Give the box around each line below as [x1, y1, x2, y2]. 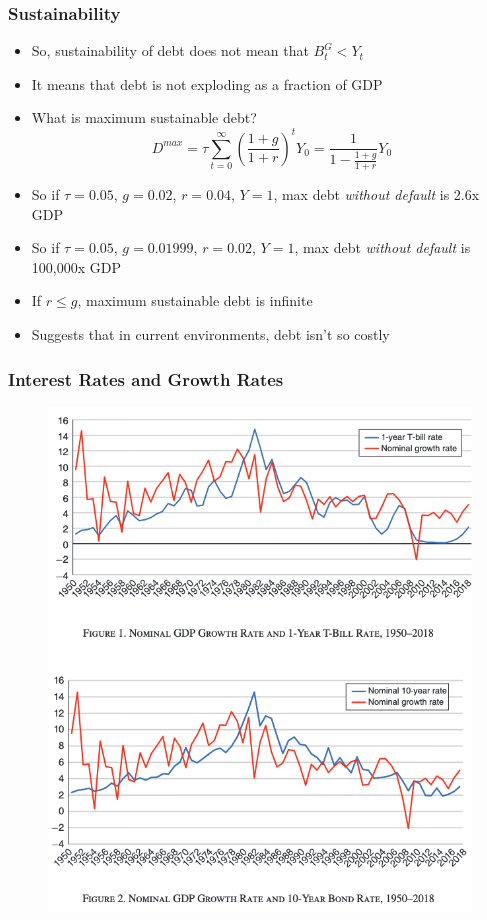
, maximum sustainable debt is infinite [77, 290, 313, 311]
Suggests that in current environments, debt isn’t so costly [31, 324, 390, 345]
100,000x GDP [31, 256, 121, 277]
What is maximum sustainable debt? [31, 107, 257, 128]
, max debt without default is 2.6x [273, 184, 480, 205]
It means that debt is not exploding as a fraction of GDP [31, 73, 383, 94]
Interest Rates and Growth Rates [8, 366, 284, 391]
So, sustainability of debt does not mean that [31, 40, 309, 61]
